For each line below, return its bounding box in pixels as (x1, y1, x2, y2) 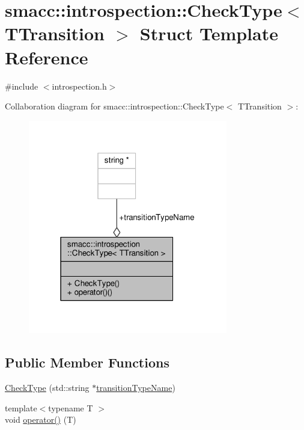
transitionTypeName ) (96, 381, 175, 394)
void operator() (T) (5, 413, 76, 426)
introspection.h (52, 79, 107, 92)
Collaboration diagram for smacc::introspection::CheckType (5, 100, 224, 112)
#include (5, 79, 38, 92)
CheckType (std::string (5, 381, 90, 394)
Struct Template (139, 21, 278, 46)
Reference (5, 45, 88, 69)
